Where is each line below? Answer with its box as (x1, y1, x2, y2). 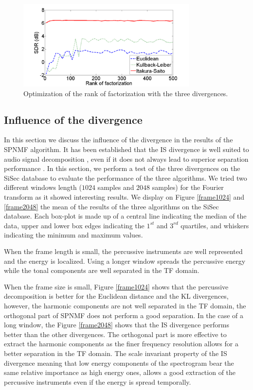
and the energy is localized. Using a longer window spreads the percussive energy (4, 255, 246, 266)
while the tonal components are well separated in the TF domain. (4, 265, 199, 275)
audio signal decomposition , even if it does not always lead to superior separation (4, 153, 249, 164)
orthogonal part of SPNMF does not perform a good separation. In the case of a (4, 310, 244, 320)
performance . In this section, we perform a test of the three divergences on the (4, 163, 240, 173)
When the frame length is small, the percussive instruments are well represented (4, 246, 243, 256)
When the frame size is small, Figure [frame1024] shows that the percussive (4, 281, 229, 291)
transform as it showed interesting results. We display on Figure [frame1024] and (4, 192, 245, 202)
